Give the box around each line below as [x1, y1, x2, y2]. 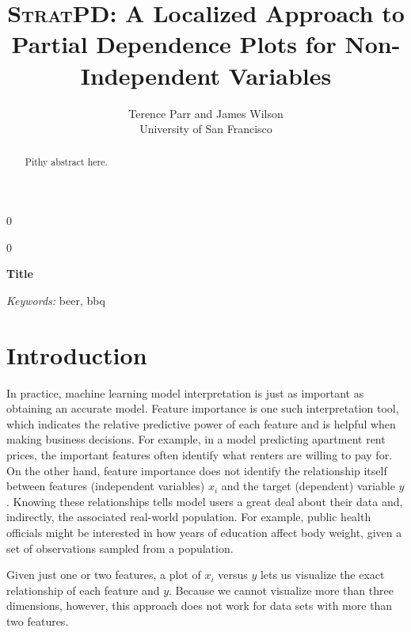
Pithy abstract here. [25, 155, 108, 169]
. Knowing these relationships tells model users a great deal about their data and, [6, 493, 403, 509]
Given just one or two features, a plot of [6, 566, 201, 583]
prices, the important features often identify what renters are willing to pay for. [6, 447, 393, 463]
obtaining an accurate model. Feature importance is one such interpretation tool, [6, 400, 399, 417]
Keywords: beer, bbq [6, 291, 105, 308]
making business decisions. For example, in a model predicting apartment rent [6, 431, 386, 447]
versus [218, 566, 248, 583]
